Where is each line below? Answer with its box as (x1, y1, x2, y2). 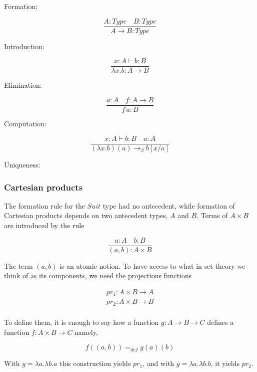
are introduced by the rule (4, 220, 84, 231)
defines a (207, 316, 234, 327)
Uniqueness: (4, 159, 40, 170)
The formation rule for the (4, 200, 85, 211)
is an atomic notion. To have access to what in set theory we (59, 260, 245, 271)
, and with (142, 358, 174, 368)
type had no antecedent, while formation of (102, 200, 235, 211)
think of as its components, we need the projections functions (4, 270, 192, 281)
